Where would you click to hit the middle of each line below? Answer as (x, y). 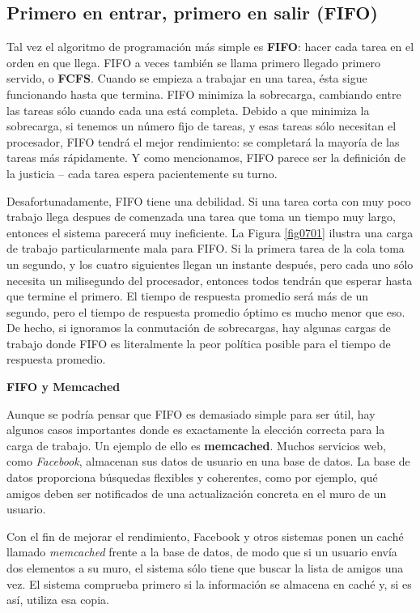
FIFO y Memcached (64, 387)
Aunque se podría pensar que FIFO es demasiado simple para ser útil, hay (191, 413)
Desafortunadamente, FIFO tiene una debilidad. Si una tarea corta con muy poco (209, 200)
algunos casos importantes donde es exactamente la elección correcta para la (196, 430)
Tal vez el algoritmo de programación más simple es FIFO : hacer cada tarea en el (210, 47)
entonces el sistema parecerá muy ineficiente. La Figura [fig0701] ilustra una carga (210, 232)
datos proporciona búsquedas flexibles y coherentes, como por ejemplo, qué (192, 477)
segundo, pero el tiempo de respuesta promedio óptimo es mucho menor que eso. (206, 311)
